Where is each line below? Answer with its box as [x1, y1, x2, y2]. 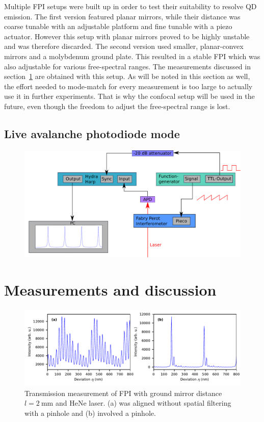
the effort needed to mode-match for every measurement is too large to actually [4, 81, 253, 91]
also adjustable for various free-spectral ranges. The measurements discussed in [4, 61, 251, 71]
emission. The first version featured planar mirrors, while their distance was [4, 11, 241, 21]
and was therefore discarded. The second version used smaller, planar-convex [4, 41, 244, 51]
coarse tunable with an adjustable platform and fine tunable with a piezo [4, 21, 232, 32]
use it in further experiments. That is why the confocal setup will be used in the [4, 91, 255, 101]
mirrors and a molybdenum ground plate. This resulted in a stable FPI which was [4, 50, 260, 61]
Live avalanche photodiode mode [4, 125, 180, 141]
